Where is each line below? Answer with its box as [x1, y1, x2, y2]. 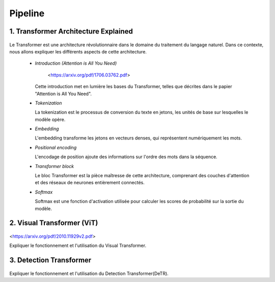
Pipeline [9, 8, 45, 19]
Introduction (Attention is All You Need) [35, 60, 117, 66]
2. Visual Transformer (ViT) [9, 219, 98, 228]
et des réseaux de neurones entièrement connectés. [35, 180, 145, 186]
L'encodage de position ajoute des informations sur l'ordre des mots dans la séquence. [35, 154, 217, 160]
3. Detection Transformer [9, 256, 92, 265]
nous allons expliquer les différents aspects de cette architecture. [9, 48, 147, 54]
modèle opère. [35, 116, 66, 122]
